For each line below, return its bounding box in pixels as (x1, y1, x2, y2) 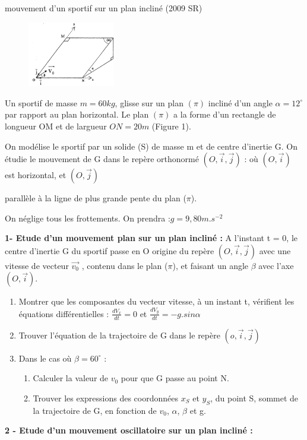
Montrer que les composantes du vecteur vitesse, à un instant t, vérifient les (18, 295, 295, 308)
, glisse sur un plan (115, 96, 183, 109)
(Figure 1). (151, 119, 191, 132)
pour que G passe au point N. (121, 372, 229, 384)
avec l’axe (258, 259, 294, 271)
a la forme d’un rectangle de (173, 108, 276, 121)
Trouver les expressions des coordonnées (33, 391, 179, 404)
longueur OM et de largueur (5, 119, 107, 132)
